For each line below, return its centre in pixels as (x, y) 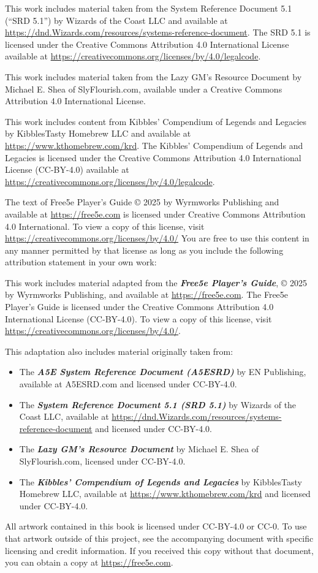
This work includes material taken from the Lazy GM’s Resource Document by (153, 76)
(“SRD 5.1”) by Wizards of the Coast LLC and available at (116, 20)
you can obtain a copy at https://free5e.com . (89, 562)
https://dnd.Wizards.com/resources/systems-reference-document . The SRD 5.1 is (158, 32)
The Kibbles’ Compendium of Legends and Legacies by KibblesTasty (161, 481)
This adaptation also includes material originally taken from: (119, 351)
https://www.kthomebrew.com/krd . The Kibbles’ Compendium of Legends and (154, 145)
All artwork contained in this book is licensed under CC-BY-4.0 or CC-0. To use (156, 526)
